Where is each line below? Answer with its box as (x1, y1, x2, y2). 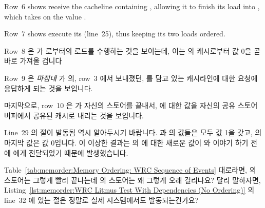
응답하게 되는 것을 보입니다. (4, 82, 93, 93)
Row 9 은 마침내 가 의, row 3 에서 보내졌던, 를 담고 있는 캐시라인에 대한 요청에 (4, 72, 258, 83)
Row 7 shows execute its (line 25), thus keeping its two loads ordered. (4, 28, 225, 39)
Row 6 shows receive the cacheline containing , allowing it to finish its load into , (4, 1, 260, 11)
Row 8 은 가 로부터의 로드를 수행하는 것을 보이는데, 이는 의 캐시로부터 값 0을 (4, 45, 252, 56)
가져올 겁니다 (20, 55, 62, 66)
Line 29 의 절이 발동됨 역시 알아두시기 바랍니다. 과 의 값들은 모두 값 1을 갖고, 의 (4, 127, 262, 138)
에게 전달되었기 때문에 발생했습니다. (13, 147, 128, 158)
